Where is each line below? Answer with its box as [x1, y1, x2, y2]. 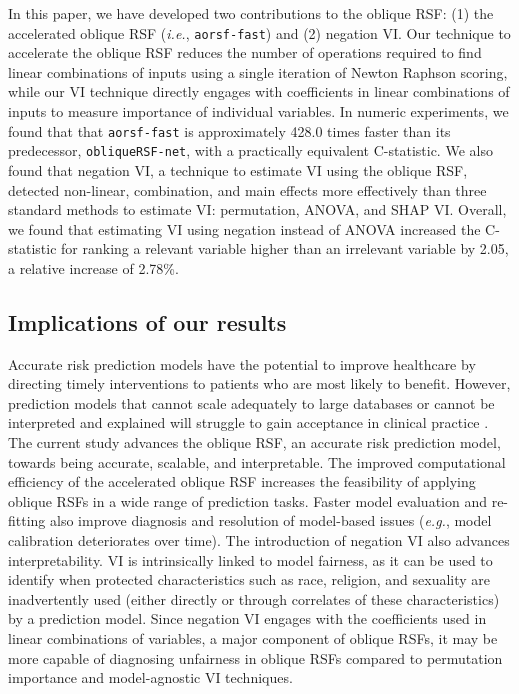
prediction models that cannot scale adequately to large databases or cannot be [8, 392, 495, 413]
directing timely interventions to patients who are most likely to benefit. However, [8, 373, 511, 394]
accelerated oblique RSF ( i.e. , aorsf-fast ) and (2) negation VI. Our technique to [8, 22, 511, 43]
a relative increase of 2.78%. [8, 257, 179, 278]
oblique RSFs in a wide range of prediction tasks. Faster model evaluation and [8, 490, 487, 511]
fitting [8, 510, 46, 531]
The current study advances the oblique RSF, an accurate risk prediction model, [8, 432, 501, 453]
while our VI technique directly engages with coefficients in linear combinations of [8, 81, 510, 102]
